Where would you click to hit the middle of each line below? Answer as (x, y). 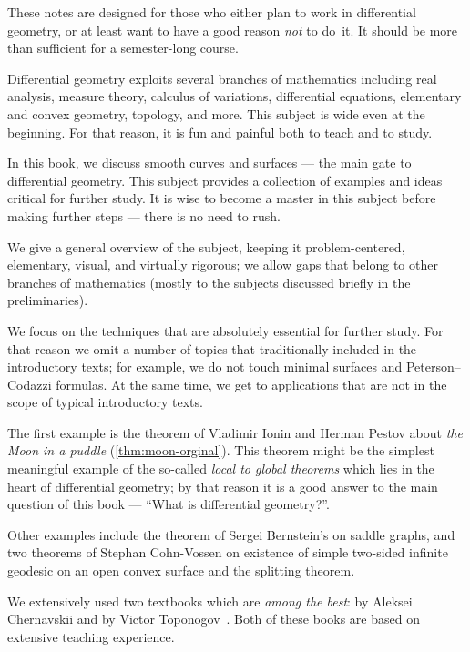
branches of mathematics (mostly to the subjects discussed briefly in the (209, 282)
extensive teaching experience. (91, 636)
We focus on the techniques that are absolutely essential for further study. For (225, 330)
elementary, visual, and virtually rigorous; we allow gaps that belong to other (223, 265)
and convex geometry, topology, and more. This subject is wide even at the (216, 113)
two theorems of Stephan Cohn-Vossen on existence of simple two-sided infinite (228, 552)
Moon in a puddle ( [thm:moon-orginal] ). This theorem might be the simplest (221, 450)
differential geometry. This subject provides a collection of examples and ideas (225, 180)
